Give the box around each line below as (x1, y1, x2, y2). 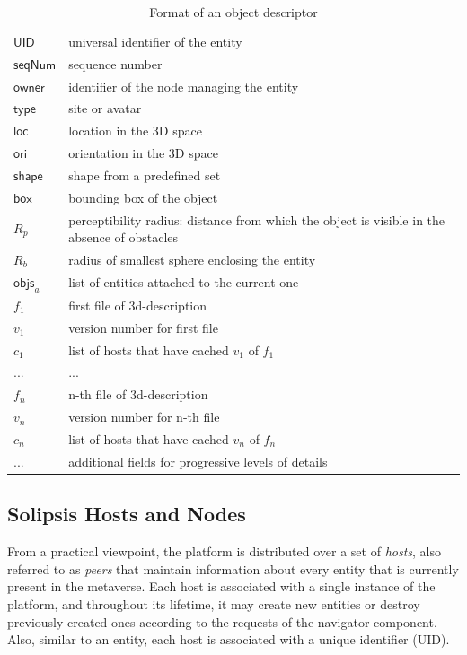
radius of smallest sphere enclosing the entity (68, 250, 316, 269)
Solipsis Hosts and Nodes (7, 500, 246, 528)
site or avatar (68, 99, 142, 118)
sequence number (68, 54, 163, 73)
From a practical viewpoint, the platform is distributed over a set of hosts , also (7, 542, 442, 561)
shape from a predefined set (68, 165, 221, 184)
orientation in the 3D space (68, 144, 218, 162)
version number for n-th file (68, 407, 220, 426)
